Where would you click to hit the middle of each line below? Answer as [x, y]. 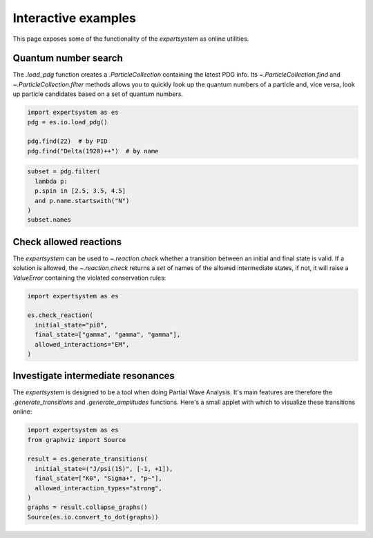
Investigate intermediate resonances [94, 376]
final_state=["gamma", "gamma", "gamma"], [108, 335]
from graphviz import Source [77, 440]
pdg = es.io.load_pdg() [68, 122]
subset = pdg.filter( [64, 172]
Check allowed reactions [67, 242]
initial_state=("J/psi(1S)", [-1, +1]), [104, 469]
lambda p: [51, 181]
